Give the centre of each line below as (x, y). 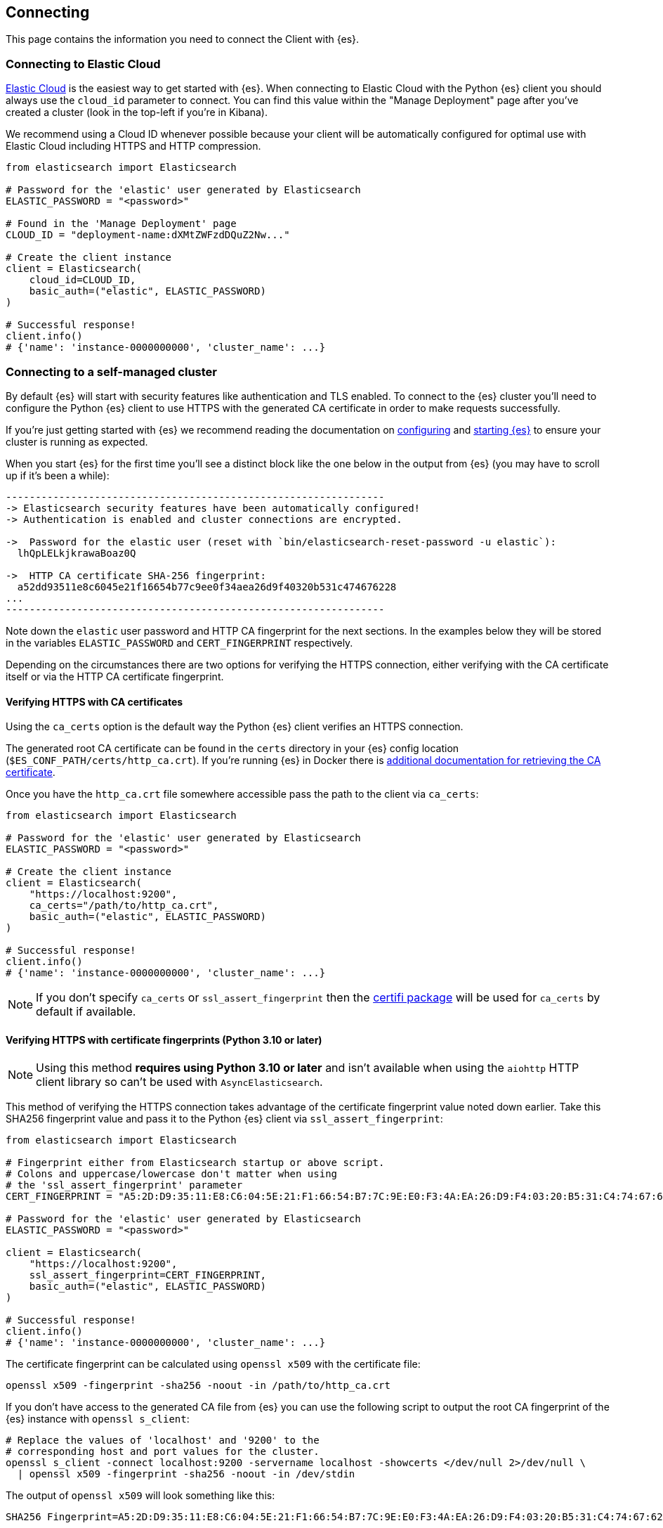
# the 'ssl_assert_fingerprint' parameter (124, 1185)
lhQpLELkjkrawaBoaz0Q (77, 553)
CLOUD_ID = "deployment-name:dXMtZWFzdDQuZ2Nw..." (148, 235)
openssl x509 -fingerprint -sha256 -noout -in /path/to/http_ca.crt (198, 1386)
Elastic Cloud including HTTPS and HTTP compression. (133, 146)
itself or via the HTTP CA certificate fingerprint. (115, 676)
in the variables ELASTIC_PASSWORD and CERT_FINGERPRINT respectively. (179, 642)
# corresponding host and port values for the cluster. (163, 1452)
